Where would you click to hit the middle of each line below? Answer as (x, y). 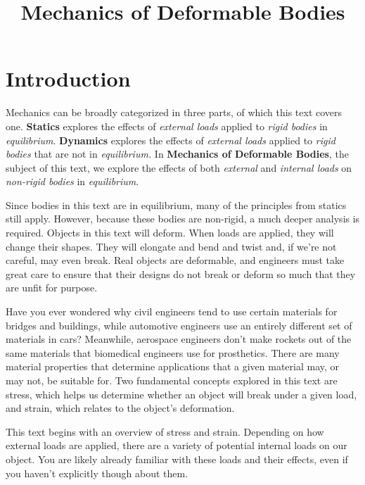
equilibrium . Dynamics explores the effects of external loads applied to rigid (171, 140)
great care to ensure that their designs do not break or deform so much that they (181, 273)
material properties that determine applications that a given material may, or (173, 366)
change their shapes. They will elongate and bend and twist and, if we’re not (171, 246)
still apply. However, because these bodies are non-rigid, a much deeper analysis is (183, 219)
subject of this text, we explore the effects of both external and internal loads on (179, 167)
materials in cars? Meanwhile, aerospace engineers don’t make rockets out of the (179, 339)
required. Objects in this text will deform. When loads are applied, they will (170, 233)
